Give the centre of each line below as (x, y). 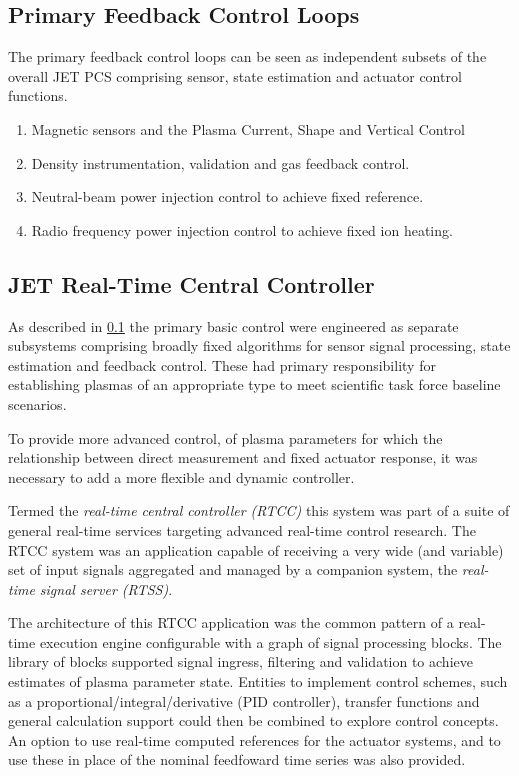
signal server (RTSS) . (106, 588)
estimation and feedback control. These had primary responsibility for (222, 364)
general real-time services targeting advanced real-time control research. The (242, 529)
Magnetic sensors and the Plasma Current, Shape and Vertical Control (248, 128)
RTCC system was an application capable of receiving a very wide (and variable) (256, 549)
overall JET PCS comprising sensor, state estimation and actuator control (235, 75)
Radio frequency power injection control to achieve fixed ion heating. (242, 229)
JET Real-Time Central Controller (191, 283)
